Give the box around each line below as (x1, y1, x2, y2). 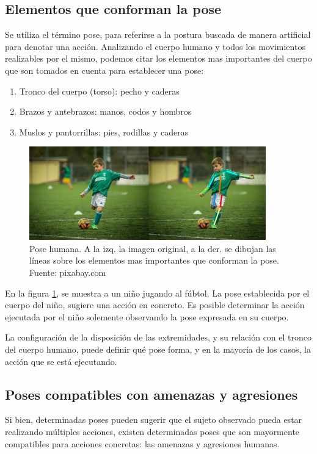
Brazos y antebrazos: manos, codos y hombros (19, 105, 192, 118)
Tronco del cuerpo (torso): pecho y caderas (19, 84, 180, 97)
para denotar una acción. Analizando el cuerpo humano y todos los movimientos (5, 40, 305, 52)
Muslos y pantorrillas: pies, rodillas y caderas (19, 125, 189, 138)
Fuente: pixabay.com (29, 266, 106, 279)
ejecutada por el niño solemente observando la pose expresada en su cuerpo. (5, 310, 289, 323)
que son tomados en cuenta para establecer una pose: (5, 63, 204, 76)
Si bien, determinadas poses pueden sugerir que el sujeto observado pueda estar (5, 413, 302, 426)
